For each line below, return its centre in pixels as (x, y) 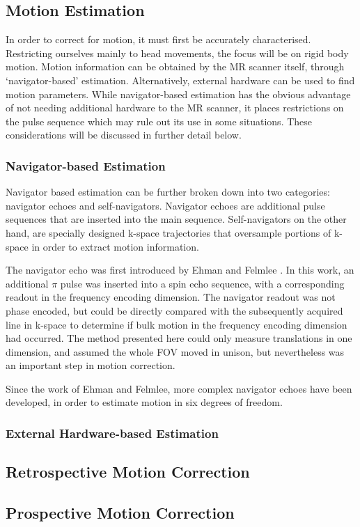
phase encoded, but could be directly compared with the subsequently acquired (174, 310)
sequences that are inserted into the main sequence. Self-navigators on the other (176, 219)
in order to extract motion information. (115, 246)
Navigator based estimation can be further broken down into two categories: (168, 192)
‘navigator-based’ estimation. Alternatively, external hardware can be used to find (180, 80)
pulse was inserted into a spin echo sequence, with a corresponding (202, 283)
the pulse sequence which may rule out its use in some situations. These (159, 121)
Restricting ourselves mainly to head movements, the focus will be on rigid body (177, 53)
